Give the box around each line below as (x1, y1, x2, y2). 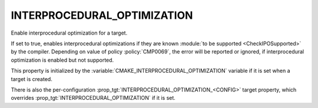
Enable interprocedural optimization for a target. (11, 29, 128, 36)
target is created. (11, 75, 52, 82)
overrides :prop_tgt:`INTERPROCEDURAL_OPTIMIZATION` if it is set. (11, 95, 176, 102)
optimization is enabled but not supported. (11, 56, 114, 63)
